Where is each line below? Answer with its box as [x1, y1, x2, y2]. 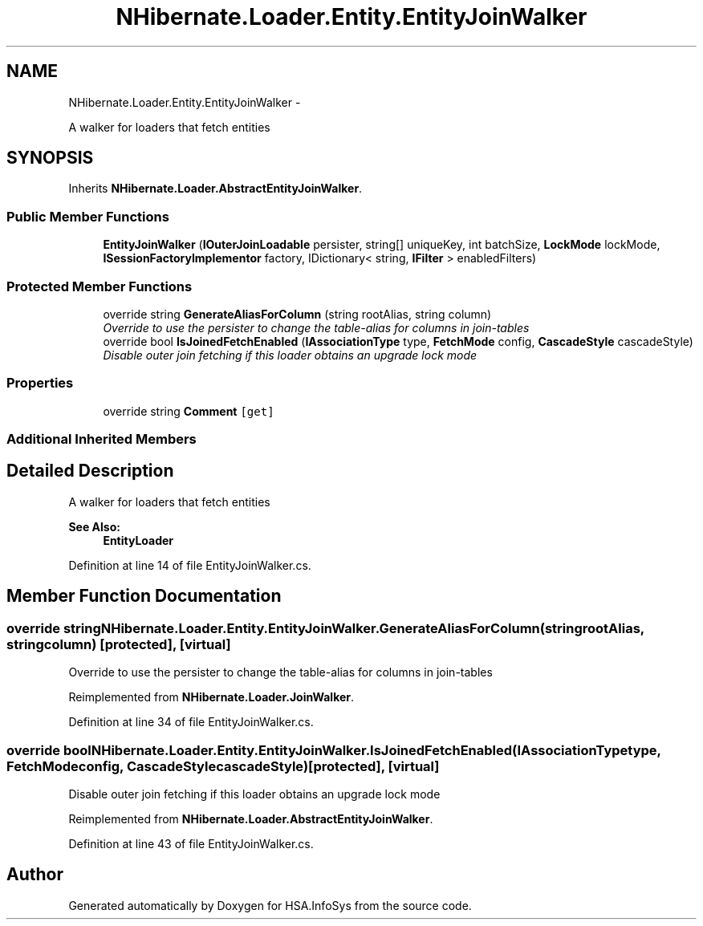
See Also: [68, 519, 120, 534]
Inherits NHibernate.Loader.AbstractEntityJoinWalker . [68, 181, 363, 196]
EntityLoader [103, 533, 174, 547]
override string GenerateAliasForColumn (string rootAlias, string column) [103, 307, 492, 321]
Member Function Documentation [6, 586, 282, 607]
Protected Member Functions [6, 278, 193, 294]
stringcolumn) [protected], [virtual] [6, 636, 231, 652]
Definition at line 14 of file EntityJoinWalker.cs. [68, 558, 311, 572]
